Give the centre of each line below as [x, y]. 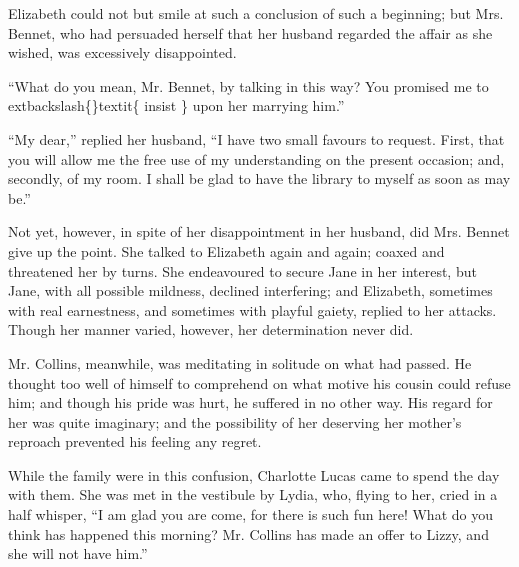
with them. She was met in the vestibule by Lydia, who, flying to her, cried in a [253, 494]
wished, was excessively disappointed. [122, 52]
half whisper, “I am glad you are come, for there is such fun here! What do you [250, 514]
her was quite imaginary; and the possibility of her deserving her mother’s [235, 421]
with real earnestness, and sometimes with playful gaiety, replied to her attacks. [252, 309]
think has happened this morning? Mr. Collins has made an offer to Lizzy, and [248, 533]
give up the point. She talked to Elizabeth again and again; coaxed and [226, 250]
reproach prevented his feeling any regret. [135, 441]
